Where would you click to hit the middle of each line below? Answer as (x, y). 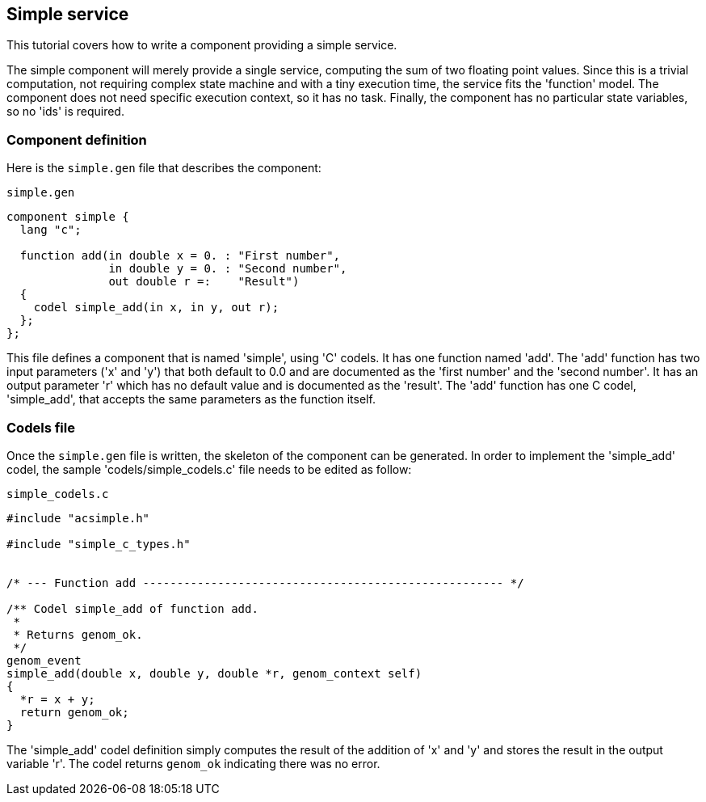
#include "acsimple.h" (78, 518)
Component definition (77, 139)
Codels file (41, 427)
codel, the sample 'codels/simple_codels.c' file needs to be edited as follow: (209, 469)
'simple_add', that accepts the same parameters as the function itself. (191, 399)
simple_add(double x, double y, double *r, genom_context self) (214, 673)
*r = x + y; (57, 699)
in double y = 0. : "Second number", (228, 269)
